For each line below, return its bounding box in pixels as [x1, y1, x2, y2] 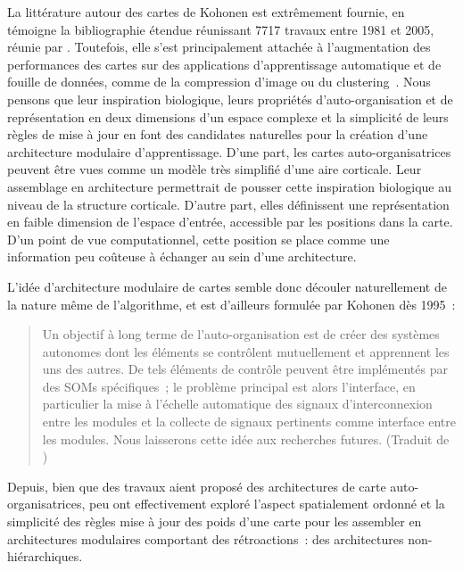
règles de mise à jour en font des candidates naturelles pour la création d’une [7, 125, 428, 144]
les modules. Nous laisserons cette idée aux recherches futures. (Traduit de [42, 429, 450, 448]
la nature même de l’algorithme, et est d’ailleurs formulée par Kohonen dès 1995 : [7, 294, 456, 313]
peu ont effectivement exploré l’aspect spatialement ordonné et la [89, 494, 445, 513]
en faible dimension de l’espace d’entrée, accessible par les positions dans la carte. [7, 212, 453, 231]
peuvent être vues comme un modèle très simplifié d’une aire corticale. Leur [7, 160, 422, 178]
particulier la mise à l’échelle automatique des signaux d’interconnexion [42, 394, 433, 413]
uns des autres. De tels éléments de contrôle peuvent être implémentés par [42, 360, 448, 378]
